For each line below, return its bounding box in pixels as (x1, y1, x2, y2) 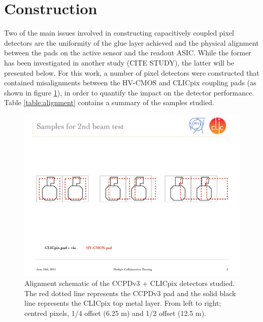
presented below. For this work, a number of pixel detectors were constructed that (4, 67, 259, 78)
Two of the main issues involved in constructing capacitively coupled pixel (4, 27, 235, 38)
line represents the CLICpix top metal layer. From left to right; (24, 298, 221, 308)
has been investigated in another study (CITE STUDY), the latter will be (4, 57, 234, 68)
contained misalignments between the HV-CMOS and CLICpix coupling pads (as (4, 77, 256, 88)
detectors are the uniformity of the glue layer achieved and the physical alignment (4, 37, 259, 48)
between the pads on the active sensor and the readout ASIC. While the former (4, 47, 251, 58)
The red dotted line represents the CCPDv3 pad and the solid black (24, 287, 236, 298)
